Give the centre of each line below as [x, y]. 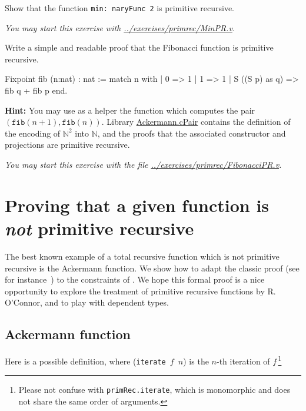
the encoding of [33, 133]
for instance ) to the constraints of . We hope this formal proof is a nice [135, 279]
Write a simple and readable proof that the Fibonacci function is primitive [139, 47]
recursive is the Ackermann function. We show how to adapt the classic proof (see [152, 268]
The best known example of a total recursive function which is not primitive [142, 256]
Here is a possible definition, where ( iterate [85, 361]
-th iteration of [243, 361]
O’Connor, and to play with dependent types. [87, 302]
